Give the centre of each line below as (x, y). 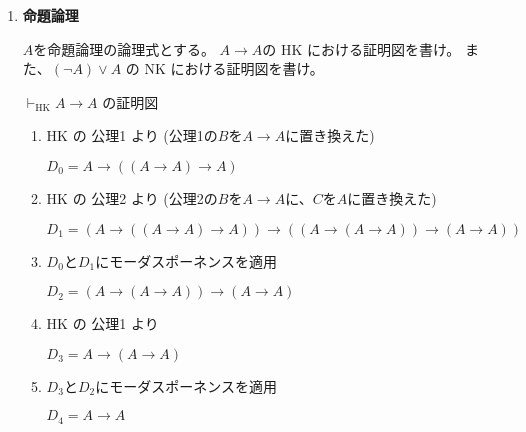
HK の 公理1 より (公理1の (132, 135)
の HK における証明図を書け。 (361, 48)
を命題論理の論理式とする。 (124, 48)
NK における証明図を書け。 (234, 68)
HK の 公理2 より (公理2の (132, 197)
